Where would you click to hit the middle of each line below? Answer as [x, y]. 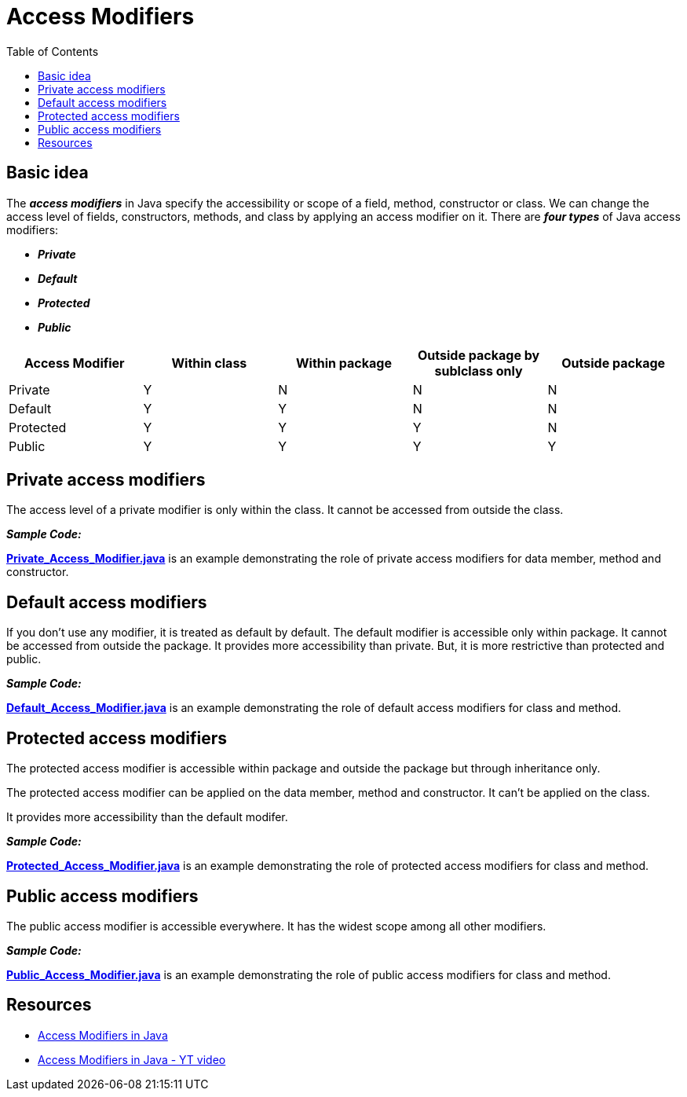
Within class [209, 363]
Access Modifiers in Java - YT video [132, 1059]
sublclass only [479, 371]
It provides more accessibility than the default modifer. [147, 817]
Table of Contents [53, 51]
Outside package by [479, 355]
